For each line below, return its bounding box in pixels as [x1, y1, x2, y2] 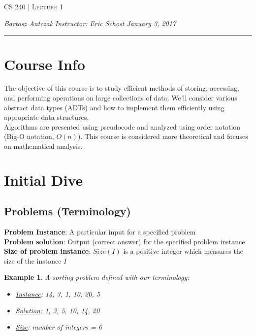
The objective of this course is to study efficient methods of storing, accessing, [4, 83, 239, 93]
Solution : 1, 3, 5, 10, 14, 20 [15, 305, 100, 315]
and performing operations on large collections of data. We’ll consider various [4, 92, 237, 102]
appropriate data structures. [4, 112, 89, 122]
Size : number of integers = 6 [15, 322, 102, 332]
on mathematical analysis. [4, 140, 83, 151]
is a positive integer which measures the [123, 246, 243, 256]
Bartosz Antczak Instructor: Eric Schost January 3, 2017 [4, 18, 176, 28]
